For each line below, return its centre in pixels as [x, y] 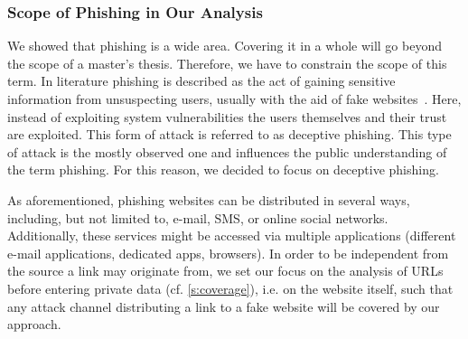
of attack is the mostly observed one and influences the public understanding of [227, 151]
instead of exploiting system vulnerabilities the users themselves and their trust [227, 116]
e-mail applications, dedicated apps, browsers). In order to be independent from [228, 253]
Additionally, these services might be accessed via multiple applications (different [232, 235]
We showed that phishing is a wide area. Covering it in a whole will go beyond [225, 46]
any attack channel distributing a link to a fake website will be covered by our [224, 306]
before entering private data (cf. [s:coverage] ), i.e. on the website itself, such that [230, 288]
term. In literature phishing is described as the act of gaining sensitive [201, 81]
